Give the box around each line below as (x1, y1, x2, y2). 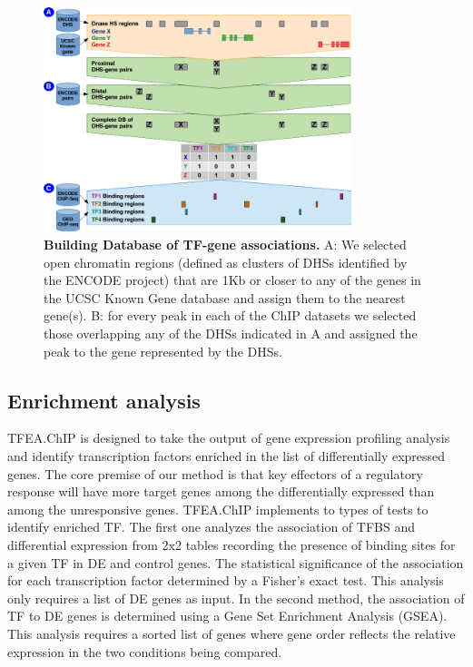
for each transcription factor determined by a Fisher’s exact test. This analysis (7, 571, 444, 590)
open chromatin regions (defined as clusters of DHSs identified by (44, 252, 408, 271)
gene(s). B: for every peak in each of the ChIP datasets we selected (44, 306, 417, 325)
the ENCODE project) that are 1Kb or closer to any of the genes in (44, 270, 421, 289)
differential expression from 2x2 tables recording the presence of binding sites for (7, 535, 456, 554)
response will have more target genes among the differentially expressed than (7, 482, 435, 501)
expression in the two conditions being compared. (7, 642, 282, 661)
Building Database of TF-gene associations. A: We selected (44, 235, 407, 254)
